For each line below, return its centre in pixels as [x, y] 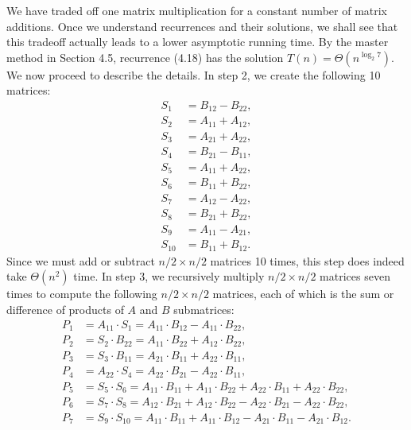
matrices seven [355, 276]
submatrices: [204, 309]
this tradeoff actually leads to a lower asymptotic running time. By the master [198, 42]
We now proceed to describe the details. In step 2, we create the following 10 [194, 74]
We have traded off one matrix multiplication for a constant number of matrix [197, 10]
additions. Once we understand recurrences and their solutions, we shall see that [202, 26]
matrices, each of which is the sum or [303, 294]
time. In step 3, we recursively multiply [169, 276]
